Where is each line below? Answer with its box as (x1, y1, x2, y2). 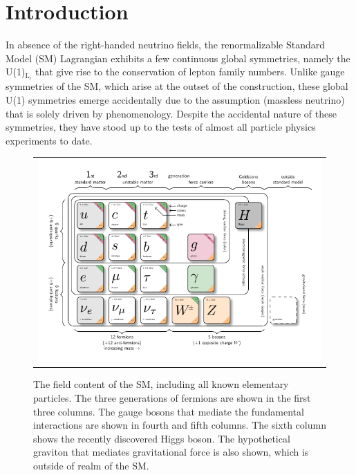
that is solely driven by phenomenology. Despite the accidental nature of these (6, 106, 337, 120)
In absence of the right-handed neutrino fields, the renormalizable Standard (6, 37, 326, 52)
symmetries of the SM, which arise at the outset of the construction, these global (6, 79, 348, 93)
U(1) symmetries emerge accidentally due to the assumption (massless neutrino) (6, 93, 345, 106)
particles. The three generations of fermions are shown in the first (33, 390, 311, 404)
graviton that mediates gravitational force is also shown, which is (33, 445, 309, 459)
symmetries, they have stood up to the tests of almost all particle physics (6, 120, 316, 134)
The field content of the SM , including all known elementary (33, 377, 289, 391)
